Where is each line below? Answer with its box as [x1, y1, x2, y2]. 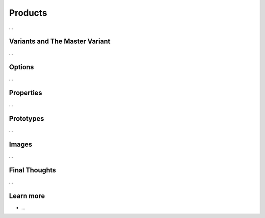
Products [9, 7, 48, 18]
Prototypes [9, 114, 44, 123]
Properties [9, 89, 42, 97]
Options [9, 63, 34, 71]
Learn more [9, 191, 45, 200]
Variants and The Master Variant [9, 37, 110, 46]
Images [9, 140, 32, 148]
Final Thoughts [9, 166, 56, 174]
